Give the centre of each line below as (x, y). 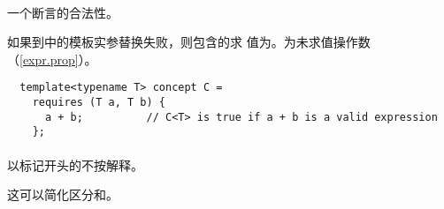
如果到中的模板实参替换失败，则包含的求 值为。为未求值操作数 (189, 42)
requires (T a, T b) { (99, 103)
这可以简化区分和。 (63, 194)
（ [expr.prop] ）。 (52, 59)
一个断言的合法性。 (63, 12)
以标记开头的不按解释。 (75, 164)
